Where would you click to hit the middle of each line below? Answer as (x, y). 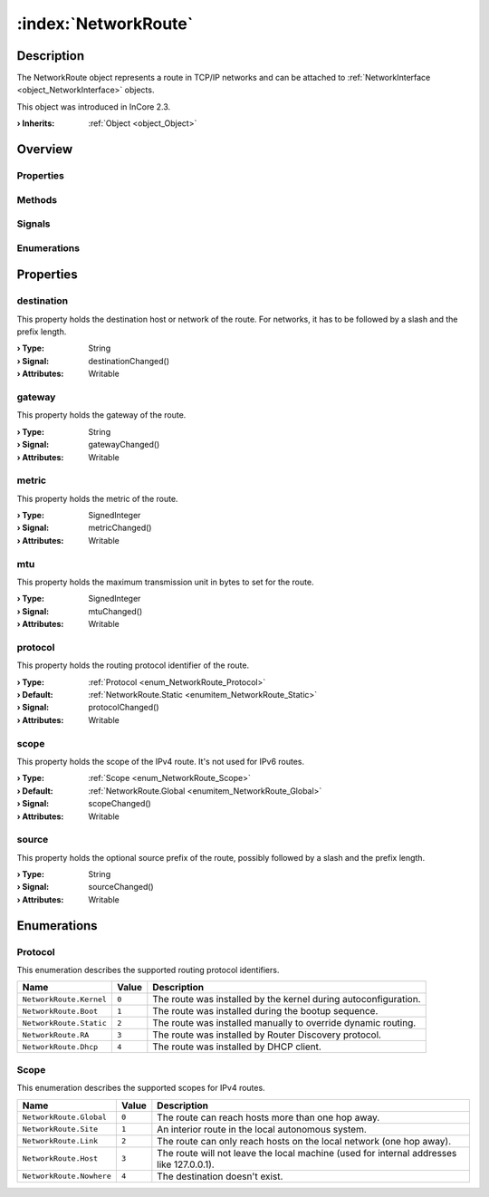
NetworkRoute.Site (60, 1129)
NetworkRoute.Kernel (65, 999)
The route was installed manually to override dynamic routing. (284, 1023)
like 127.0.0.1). (186, 1164)
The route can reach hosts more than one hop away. (268, 1117)
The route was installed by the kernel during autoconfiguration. (287, 999)
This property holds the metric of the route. (97, 498)
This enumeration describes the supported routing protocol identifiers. (148, 970)
